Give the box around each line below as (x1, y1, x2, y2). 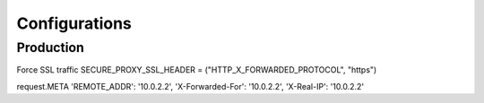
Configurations (16, 13, 132, 33)
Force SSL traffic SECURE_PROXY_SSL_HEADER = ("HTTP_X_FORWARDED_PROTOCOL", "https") (16, 64, 377, 75)
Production (16, 39, 84, 56)
